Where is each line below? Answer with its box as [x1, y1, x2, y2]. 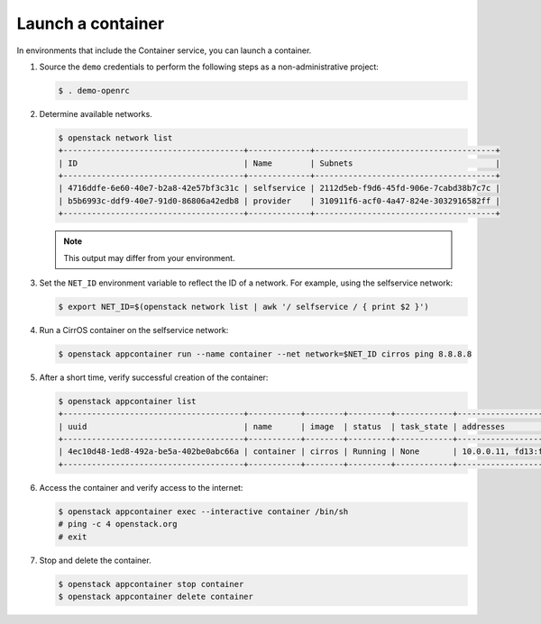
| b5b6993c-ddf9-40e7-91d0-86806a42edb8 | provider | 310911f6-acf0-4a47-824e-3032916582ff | [58, 195, 500, 206]
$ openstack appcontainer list [58, 396, 197, 406]
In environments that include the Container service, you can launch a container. [16, 45, 312, 56]
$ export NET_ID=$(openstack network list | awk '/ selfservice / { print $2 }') [58, 302, 430, 312]
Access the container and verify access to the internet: [39, 482, 243, 493]
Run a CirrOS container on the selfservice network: [39, 324, 229, 335]
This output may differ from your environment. [63, 252, 235, 263]
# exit [58, 531, 87, 542]
